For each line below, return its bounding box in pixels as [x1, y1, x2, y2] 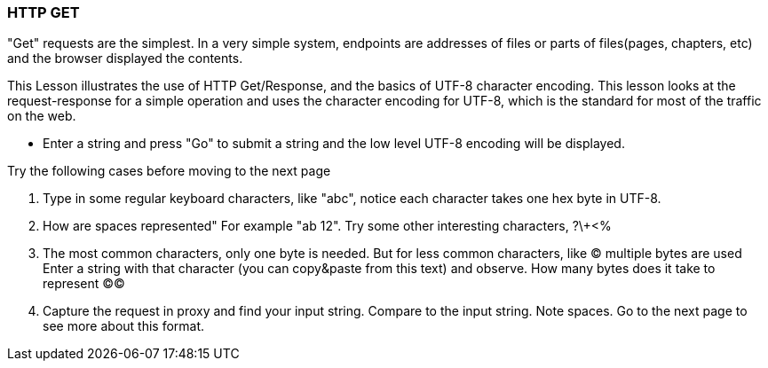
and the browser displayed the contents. [7, 51, 243, 67]
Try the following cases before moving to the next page [7, 163, 331, 179]
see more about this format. [43, 318, 205, 334]
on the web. [7, 108, 76, 124]
